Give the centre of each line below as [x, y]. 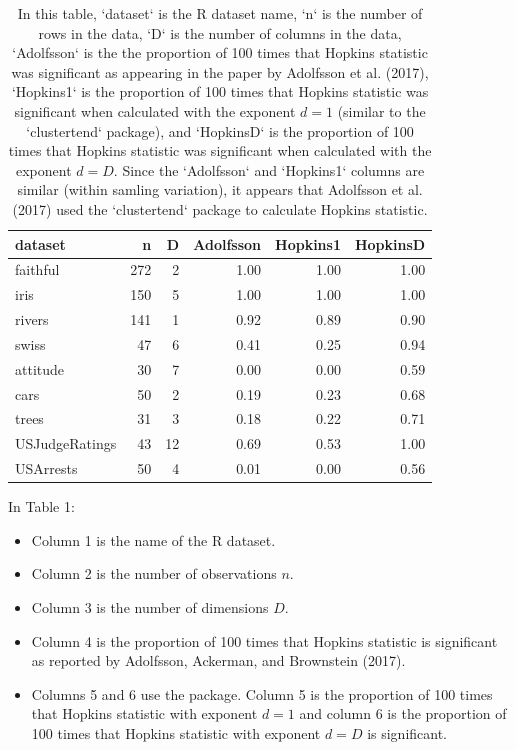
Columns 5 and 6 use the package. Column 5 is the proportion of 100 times [262, 693]
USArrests [46, 468]
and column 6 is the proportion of [403, 713]
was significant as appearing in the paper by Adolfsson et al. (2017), [220, 71]
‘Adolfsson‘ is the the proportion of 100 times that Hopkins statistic [220, 52]
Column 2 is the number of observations [154, 573]
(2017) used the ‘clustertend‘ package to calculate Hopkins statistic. [220, 208]
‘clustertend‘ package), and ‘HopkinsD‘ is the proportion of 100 [220, 130]
